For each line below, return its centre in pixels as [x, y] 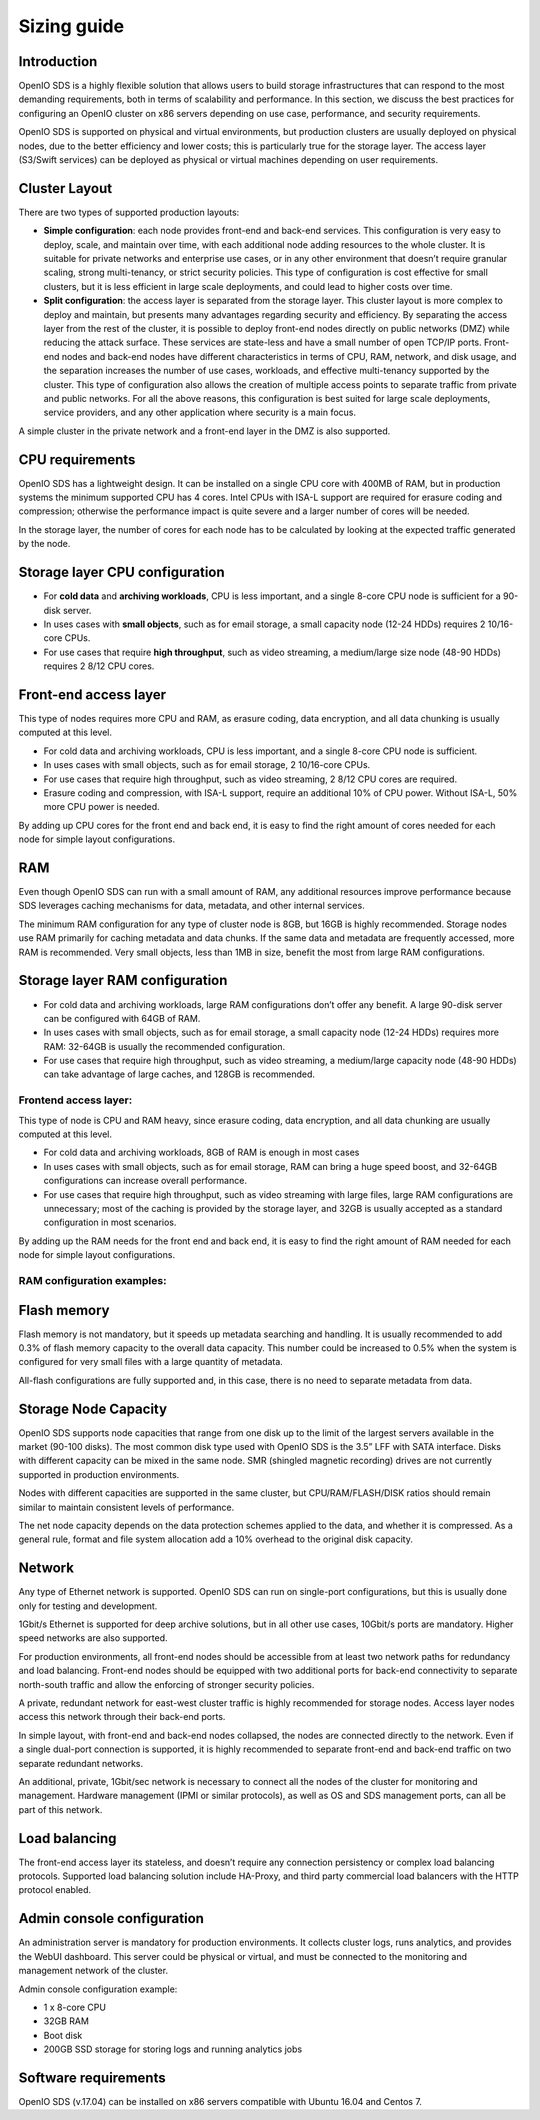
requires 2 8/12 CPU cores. [99, 666]
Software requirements [92, 2077]
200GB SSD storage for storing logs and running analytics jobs [173, 2049]
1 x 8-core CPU [75, 2007]
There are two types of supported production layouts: [129, 212]
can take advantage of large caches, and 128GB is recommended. [179, 1074]
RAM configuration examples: [92, 1280]
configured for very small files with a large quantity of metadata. [151, 1362]
